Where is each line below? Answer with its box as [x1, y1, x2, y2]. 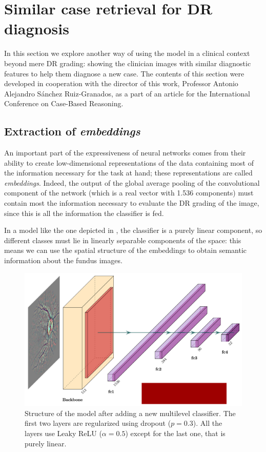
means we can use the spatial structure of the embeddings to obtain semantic [4, 245, 247, 256]
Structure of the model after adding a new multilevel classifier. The [25, 407, 236, 418]
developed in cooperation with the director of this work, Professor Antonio [4, 78, 238, 89]
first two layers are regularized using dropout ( [25, 418, 171, 428]
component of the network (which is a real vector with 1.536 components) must [4, 187, 254, 198]
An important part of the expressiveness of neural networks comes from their [4, 147, 246, 158]
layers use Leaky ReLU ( [25, 428, 102, 438]
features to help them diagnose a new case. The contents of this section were [4, 68, 244, 78]
